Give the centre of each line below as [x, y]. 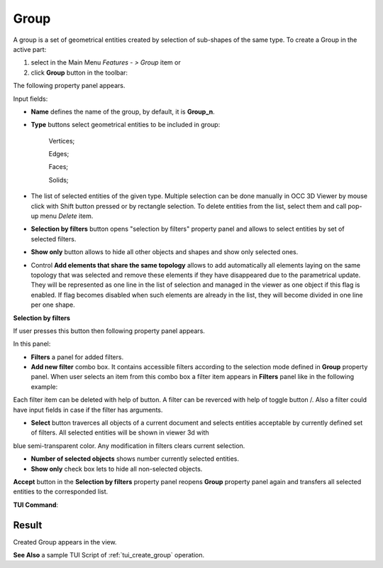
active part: [30, 49]
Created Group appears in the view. [65, 542]
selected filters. [54, 239]
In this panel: [32, 344]
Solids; [59, 180]
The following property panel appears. [69, 86]
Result [28, 525]
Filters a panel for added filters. [77, 357]
